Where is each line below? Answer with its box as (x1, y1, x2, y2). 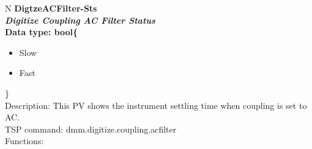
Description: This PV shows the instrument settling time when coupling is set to (5, 99, 307, 111)
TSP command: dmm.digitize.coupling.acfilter (5, 122, 177, 135)
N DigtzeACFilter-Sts (5, 2, 97, 14)
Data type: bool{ (5, 26, 78, 38)
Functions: (5, 134, 44, 147)
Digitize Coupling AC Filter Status (5, 13, 155, 26)
